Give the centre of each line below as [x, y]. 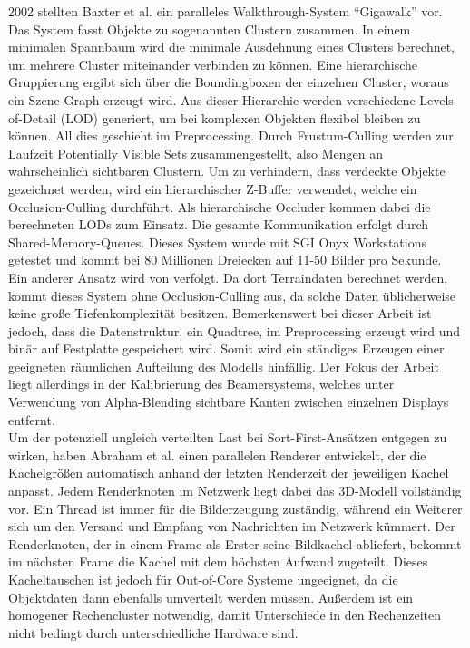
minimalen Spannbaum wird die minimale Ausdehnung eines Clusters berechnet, [231, 47]
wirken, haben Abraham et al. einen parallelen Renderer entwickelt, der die [217, 455]
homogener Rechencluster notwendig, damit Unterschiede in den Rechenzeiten [225, 615]
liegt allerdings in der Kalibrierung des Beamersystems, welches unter [201, 384]
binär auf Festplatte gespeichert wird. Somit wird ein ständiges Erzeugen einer [226, 348]
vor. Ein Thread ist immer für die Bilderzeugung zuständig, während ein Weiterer [235, 508]
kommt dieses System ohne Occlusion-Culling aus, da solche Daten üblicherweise [232, 295]
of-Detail [33, 117]
